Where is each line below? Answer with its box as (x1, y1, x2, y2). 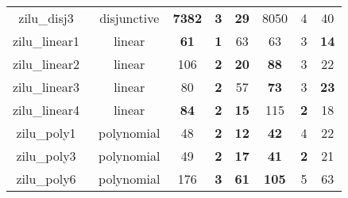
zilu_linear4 (13, 101, 80, 119)
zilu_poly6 (16, 169, 76, 188)
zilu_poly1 (16, 124, 76, 142)
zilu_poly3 (16, 147, 76, 165)
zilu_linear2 (13, 55, 80, 73)
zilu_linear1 (13, 32, 80, 50)
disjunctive (99, 9, 160, 27)
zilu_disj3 (18, 9, 74, 27)
